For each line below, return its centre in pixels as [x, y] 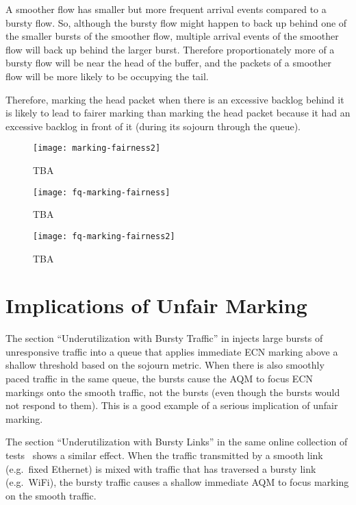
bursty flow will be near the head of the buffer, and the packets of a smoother [168, 63]
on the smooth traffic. [51, 495]
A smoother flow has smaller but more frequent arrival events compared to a [166, 9]
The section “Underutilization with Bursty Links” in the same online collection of [177, 442]
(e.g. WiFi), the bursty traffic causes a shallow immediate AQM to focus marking [177, 482]
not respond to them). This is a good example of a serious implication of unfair [172, 405]
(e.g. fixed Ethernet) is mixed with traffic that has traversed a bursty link [161, 468]
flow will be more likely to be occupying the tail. [107, 76]
